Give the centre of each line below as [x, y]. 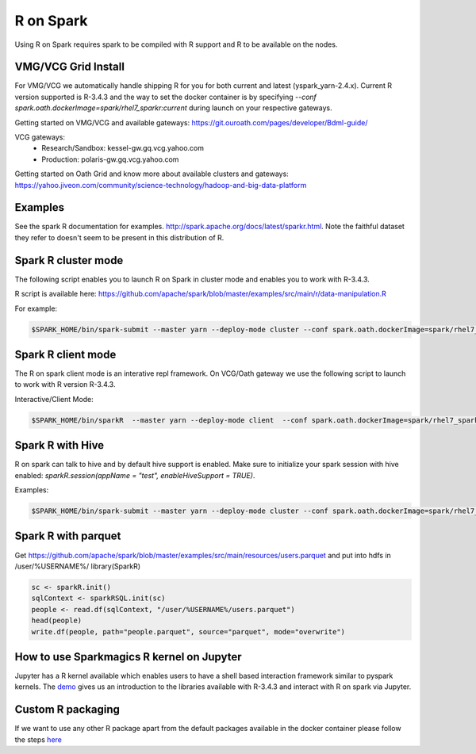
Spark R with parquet [68, 536]
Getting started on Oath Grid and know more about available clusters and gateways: [152, 174]
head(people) [57, 621]
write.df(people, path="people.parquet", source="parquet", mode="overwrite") [188, 632]
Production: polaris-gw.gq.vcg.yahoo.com [110, 159]
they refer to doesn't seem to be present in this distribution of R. [119, 237]
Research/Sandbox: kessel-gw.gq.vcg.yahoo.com [123, 148]
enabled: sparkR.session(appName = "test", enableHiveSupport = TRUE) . [135, 475]
